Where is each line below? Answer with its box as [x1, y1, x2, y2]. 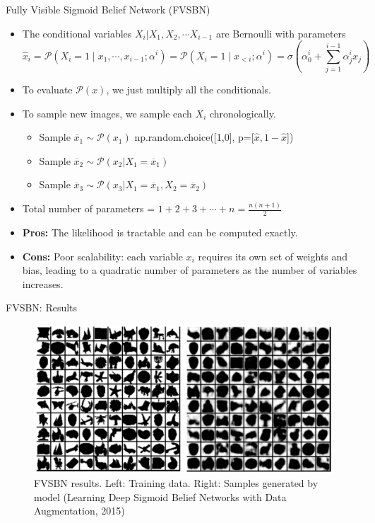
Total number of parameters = [22, 201, 155, 216]
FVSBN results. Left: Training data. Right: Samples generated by [34, 476, 319, 490]
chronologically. [209, 105, 276, 120]
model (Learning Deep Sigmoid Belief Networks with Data [34, 489, 287, 504]
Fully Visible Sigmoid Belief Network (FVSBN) [6, 2, 210, 16]
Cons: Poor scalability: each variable [22, 248, 184, 263]
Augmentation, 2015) [34, 503, 125, 518]
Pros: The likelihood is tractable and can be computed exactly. [22, 225, 298, 240]
